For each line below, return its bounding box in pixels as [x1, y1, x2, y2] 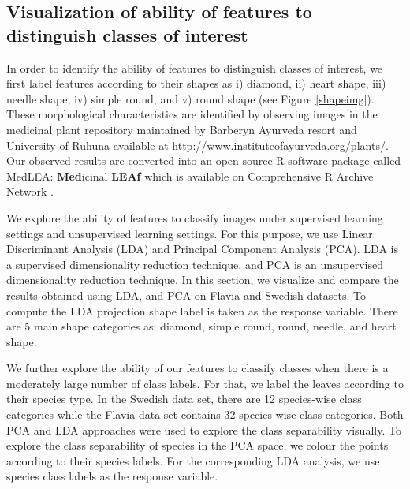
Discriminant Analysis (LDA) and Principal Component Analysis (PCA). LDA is [6, 241, 398, 257]
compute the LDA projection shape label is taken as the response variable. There [6, 302, 398, 319]
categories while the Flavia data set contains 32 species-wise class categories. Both [6, 406, 404, 423]
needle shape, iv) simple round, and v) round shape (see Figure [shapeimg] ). [6, 90, 375, 106]
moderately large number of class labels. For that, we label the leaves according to [6, 375, 404, 391]
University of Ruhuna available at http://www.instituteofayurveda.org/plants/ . [6, 136, 389, 153]
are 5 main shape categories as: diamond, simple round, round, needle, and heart [6, 318, 397, 334]
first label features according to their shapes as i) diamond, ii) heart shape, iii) [6, 75, 386, 91]
